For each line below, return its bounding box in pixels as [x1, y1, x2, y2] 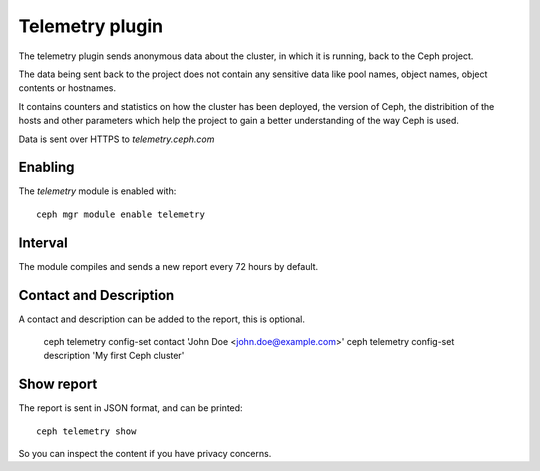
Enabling [18, 159, 75, 176]
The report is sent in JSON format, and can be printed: [18, 402, 244, 414]
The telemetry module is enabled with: [18, 185, 177, 197]
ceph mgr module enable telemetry [36, 208, 205, 220]
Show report [18, 376, 98, 393]
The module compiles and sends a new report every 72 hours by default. [18, 260, 319, 272]
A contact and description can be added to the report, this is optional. [18, 313, 305, 325]
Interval [18, 234, 69, 251]
